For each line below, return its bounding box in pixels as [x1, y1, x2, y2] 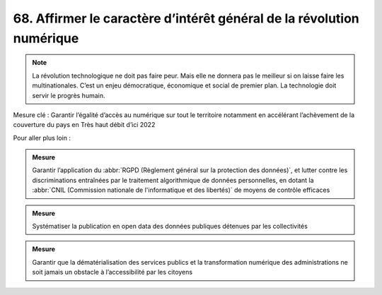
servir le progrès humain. [32, 91, 105, 100]
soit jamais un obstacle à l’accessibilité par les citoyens [32, 268, 193, 277]
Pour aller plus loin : [13, 133, 71, 142]
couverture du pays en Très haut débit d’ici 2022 [13, 121, 156, 129]
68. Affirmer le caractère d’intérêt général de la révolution [13, 11, 360, 26]
